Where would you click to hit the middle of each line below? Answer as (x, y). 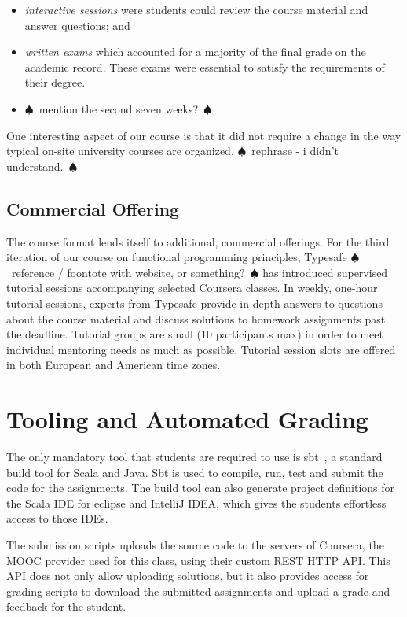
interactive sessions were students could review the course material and (196, 9)
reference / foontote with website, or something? (128, 272)
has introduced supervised (325, 272)
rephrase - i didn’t (295, 151)
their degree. (55, 82)
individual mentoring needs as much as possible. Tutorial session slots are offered (201, 349)
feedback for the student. (66, 606)
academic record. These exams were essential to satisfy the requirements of (205, 67)
